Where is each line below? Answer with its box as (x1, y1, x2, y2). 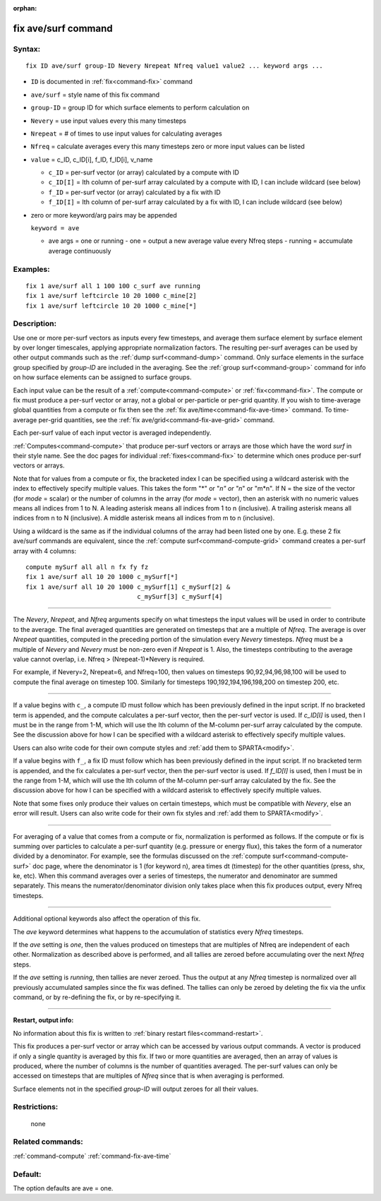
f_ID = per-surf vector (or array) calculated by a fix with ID (48, 188, 222, 196)
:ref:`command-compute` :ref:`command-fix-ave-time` (13, 1152, 171, 1160)
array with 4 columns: (13, 546, 77, 555)
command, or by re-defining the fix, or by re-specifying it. (13, 993, 181, 1001)
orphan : (13, 4, 37, 12)
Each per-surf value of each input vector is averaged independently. (13, 429, 212, 437)
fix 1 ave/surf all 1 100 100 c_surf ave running (25, 282, 201, 289)
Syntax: (13, 44, 41, 54)
